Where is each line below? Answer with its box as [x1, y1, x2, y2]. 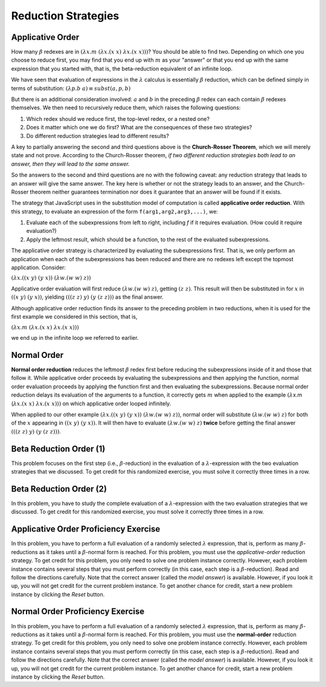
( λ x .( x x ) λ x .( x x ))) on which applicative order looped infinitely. [11, 400, 171, 407]
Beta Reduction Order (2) [11, 484, 107, 494]
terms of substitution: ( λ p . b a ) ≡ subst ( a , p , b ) [11, 85, 131, 92]
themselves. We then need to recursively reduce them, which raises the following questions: [11, 104, 241, 111]
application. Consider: [11, 264, 66, 272]
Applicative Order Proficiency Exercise [11, 524, 161, 535]
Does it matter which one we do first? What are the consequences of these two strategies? [26, 124, 252, 131]
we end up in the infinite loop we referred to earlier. [11, 334, 139, 342]
